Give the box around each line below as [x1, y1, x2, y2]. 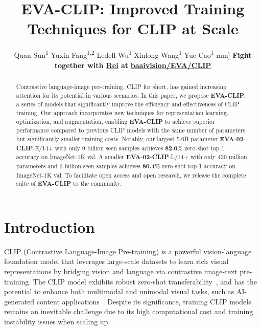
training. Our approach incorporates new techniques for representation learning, [16, 108, 229, 117]
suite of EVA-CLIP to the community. [16, 179, 122, 188]
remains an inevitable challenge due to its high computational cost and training [4, 306, 253, 317]
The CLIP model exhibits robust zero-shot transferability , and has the [33, 276, 257, 287]
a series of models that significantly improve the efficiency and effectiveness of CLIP [16, 100, 240, 108]
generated [4, 296, 35, 306]
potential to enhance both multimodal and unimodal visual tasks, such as [4, 286, 234, 297]
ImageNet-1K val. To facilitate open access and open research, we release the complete [16, 170, 246, 179]
